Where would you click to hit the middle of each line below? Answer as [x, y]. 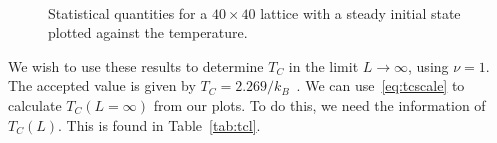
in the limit [323, 65]
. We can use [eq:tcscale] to [380, 85]
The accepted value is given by [102, 85]
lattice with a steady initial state [360, 12]
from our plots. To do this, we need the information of [319, 104]
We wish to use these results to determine [136, 65]
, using [428, 65]
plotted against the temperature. [148, 32]
